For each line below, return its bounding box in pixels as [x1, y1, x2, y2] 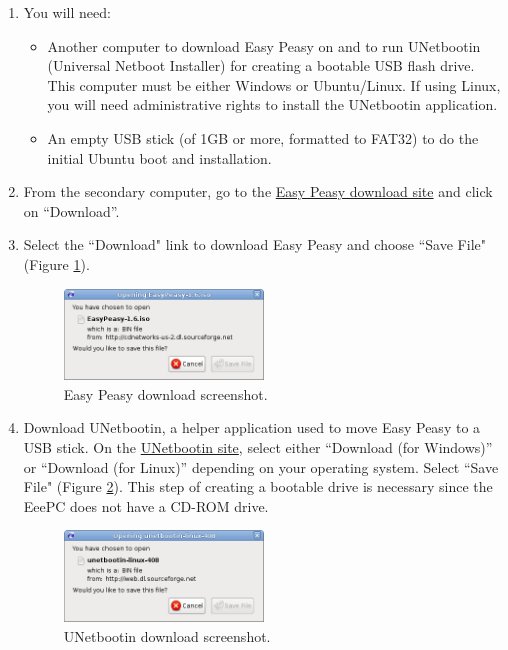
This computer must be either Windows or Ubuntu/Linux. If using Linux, [47, 74, 501, 95]
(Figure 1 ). [23, 253, 90, 274]
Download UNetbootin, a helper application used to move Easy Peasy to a [23, 417, 481, 438]
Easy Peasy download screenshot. [63, 383, 268, 404]
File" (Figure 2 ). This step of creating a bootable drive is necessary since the [23, 476, 493, 497]
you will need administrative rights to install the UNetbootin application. [47, 94, 498, 115]
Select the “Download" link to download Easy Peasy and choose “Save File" [23, 234, 486, 255]
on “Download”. [23, 200, 120, 221]
